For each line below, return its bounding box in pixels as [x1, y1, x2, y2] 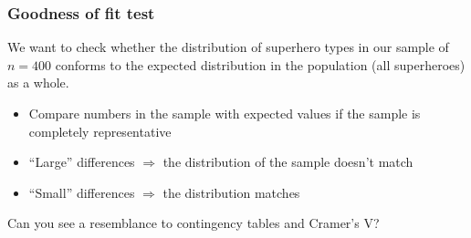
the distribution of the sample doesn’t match [162, 152, 413, 171]
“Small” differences [28, 182, 135, 202]
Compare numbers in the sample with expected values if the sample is [28, 104, 421, 122]
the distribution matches [162, 182, 300, 202]
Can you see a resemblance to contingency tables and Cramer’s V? [7, 213, 380, 233]
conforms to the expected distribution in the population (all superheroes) [55, 55, 466, 74]
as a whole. [7, 73, 69, 92]
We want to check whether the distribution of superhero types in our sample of [7, 37, 449, 57]
